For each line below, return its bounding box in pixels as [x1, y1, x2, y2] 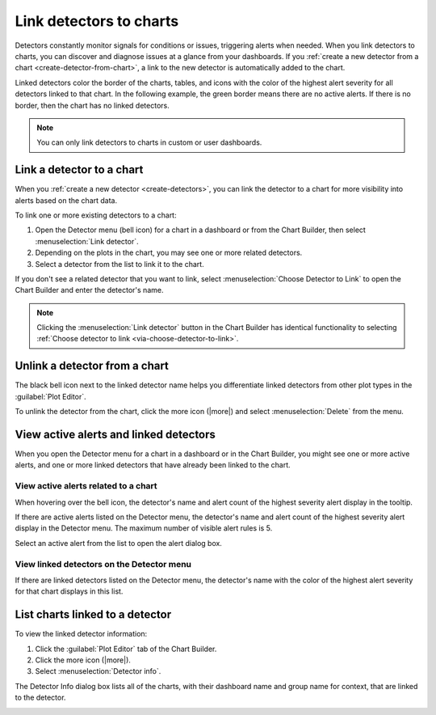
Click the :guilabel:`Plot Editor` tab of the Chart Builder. [35, 644, 217, 654]
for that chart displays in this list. [15, 586, 124, 596]
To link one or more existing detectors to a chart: [15, 210, 177, 220]
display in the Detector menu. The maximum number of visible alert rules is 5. [15, 523, 273, 533]
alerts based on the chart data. [15, 195, 117, 205]
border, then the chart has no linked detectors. [15, 100, 170, 110]
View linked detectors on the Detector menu [15, 558, 192, 569]
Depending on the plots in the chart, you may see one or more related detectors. [35, 247, 303, 258]
